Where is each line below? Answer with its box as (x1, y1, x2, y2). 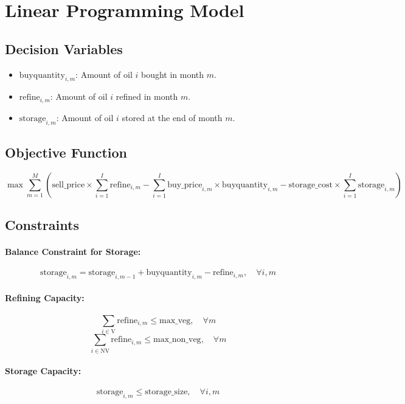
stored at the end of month (122, 111, 223, 124)
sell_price (52, 180, 85, 189)
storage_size (145, 388, 188, 397)
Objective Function (5, 143, 128, 162)
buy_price (167, 180, 202, 189)
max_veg (159, 316, 191, 325)
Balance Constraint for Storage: (5, 245, 141, 258)
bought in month (140, 68, 204, 80)
